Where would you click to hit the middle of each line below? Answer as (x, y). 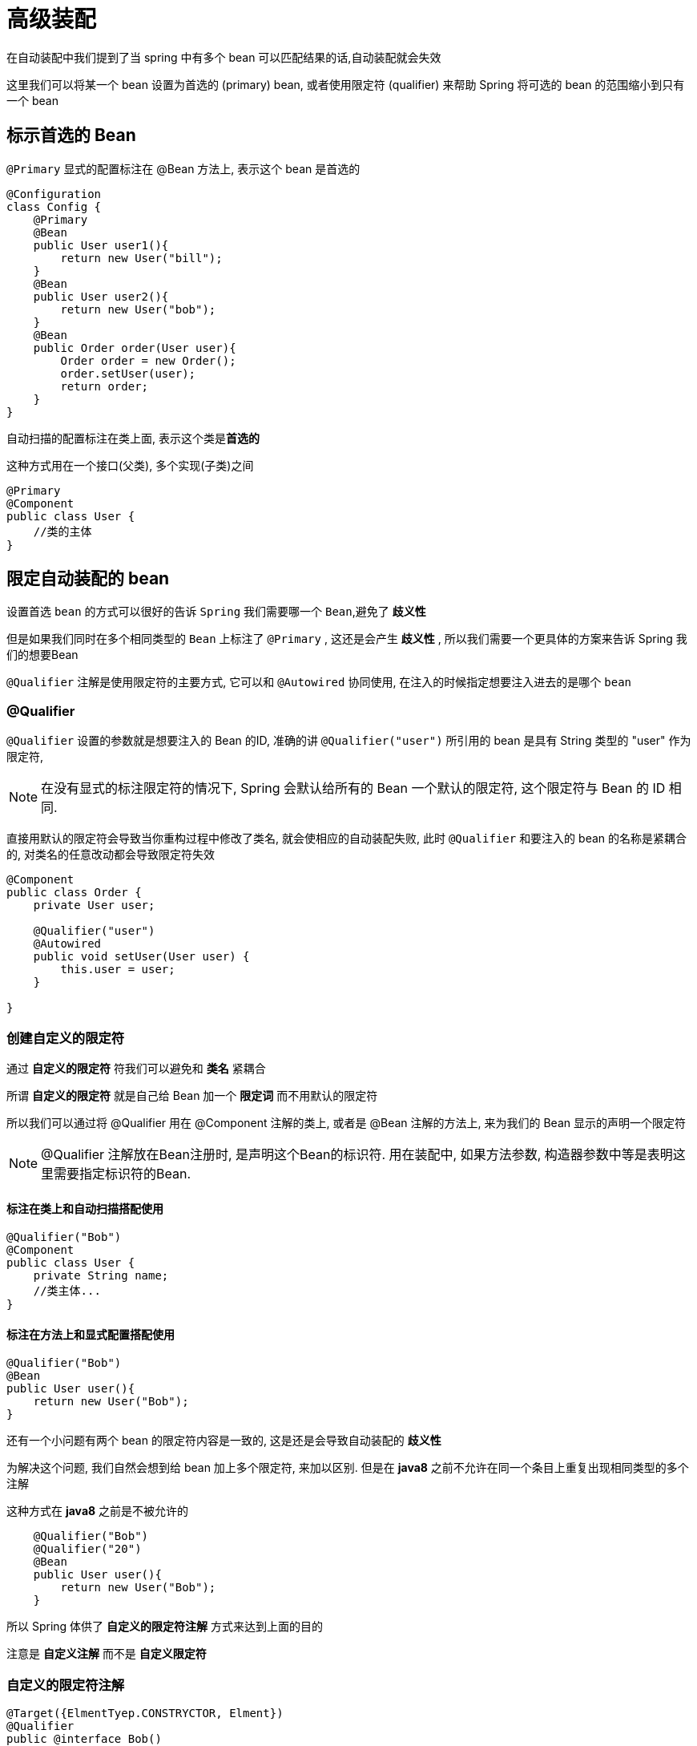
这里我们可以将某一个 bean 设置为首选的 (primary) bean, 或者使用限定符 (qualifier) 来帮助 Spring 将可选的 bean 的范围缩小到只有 (346, 84)
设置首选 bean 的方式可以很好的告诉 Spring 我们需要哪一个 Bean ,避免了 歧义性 (216, 612)
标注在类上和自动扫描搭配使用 (85, 1208)
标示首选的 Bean (71, 135)
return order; (105, 386)
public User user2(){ (101, 296)
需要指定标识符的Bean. (123, 1173)
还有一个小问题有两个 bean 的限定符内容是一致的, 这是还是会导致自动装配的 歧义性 (224, 1441)
